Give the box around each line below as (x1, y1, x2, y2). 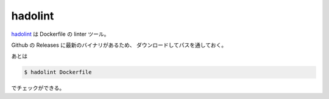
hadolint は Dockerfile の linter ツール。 (11, 30, 110, 38)
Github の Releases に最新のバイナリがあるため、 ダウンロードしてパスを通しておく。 (11, 41, 227, 49)
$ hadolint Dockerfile (24, 69, 92, 76)
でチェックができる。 (11, 84, 65, 92)
